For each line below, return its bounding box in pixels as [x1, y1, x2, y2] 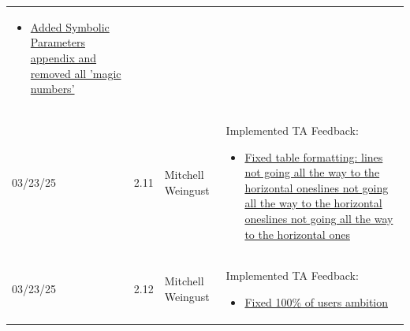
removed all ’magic [30, 65, 121, 81]
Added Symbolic [30, 18, 110, 35]
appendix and [30, 49, 97, 65]
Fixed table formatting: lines [244, 148, 383, 165]
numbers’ [30, 80, 75, 97]
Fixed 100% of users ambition [244, 293, 389, 310]
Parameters [30, 34, 85, 50]
